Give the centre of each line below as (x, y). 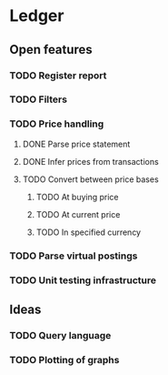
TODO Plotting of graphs (64, 360)
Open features (51, 50)
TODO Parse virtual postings (74, 256)
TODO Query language (60, 335)
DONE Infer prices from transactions (90, 161)
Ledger (37, 16)
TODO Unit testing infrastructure (83, 280)
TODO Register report (58, 76)
